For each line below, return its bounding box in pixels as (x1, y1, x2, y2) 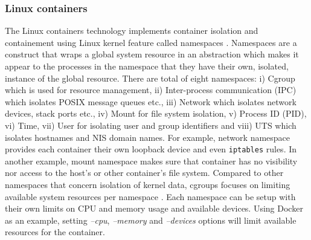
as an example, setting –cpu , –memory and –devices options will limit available (5, 213, 297, 226)
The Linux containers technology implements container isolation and (5, 24, 258, 37)
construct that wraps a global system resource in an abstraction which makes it (5, 48, 299, 60)
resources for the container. (5, 225, 105, 238)
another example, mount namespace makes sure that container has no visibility (5, 154, 298, 167)
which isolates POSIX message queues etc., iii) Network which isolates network (5, 95, 297, 108)
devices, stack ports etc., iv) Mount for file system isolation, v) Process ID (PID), (5, 107, 307, 120)
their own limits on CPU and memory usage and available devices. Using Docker (5, 202, 303, 215)
